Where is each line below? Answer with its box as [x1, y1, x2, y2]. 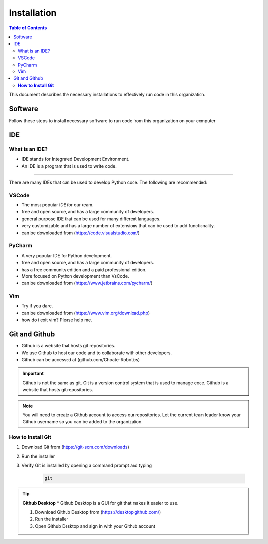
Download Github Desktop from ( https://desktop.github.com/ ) [35, 509, 161, 515]
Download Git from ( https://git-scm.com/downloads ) [21, 444, 129, 450]
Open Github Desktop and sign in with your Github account [35, 523, 156, 529]
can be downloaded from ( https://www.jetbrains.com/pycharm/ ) [21, 280, 153, 286]
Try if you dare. [21, 303, 53, 309]
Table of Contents [9, 25, 47, 31]
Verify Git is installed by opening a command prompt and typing [21, 462, 152, 469]
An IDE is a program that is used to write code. [21, 163, 117, 169]
